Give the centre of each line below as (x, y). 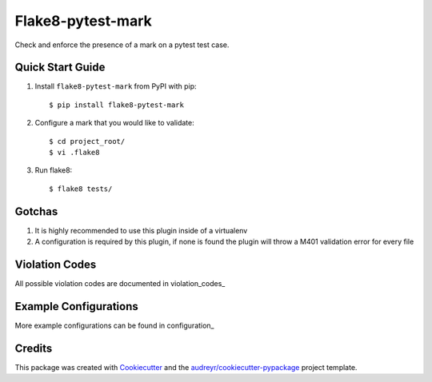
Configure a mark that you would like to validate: (115, 123)
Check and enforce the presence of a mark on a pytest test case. (122, 45)
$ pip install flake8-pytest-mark (116, 105)
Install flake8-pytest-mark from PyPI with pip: (116, 86)
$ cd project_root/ (87, 141)
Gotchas (36, 211)
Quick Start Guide (60, 68)
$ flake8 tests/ (81, 189)
